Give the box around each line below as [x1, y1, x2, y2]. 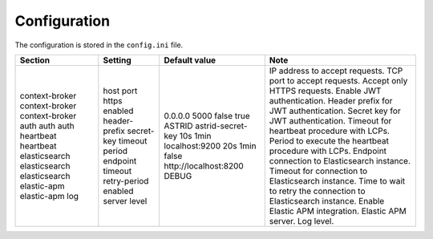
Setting [103, 55, 132, 66]
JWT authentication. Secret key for [269, 105, 401, 116]
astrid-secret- [195, 120, 248, 132]
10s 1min [179, 130, 212, 141]
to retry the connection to [269, 185, 366, 196]
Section [19, 55, 51, 66]
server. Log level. [269, 215, 334, 226]
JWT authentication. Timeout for [269, 115, 392, 126]
